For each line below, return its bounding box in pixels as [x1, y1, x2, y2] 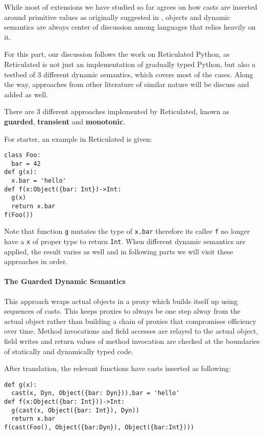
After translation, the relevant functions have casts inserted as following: [4, 363, 231, 374]
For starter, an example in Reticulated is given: [4, 133, 152, 144]
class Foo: [4, 151, 41, 159]
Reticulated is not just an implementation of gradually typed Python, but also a [4, 58, 256, 69]
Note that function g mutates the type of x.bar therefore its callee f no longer [4, 226, 250, 236]
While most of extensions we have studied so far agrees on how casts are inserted [4, 2, 257, 12]
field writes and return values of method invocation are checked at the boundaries [4, 336, 260, 346]
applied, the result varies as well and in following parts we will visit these [4, 246, 233, 256]
